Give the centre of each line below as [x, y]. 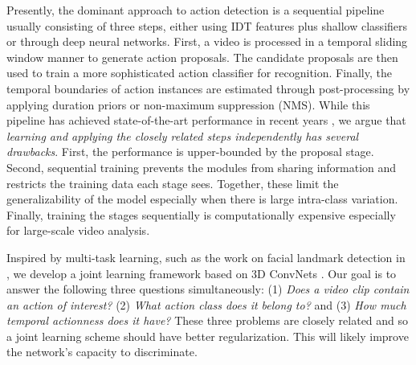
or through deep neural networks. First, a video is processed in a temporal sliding [207, 41]
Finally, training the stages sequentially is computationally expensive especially [201, 214]
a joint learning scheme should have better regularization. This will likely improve [208, 336]
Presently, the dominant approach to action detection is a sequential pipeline [196, 10]
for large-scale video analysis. [78, 230]
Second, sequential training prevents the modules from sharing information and [202, 167]
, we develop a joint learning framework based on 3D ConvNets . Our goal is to [202, 273]
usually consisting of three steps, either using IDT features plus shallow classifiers [207, 25]
